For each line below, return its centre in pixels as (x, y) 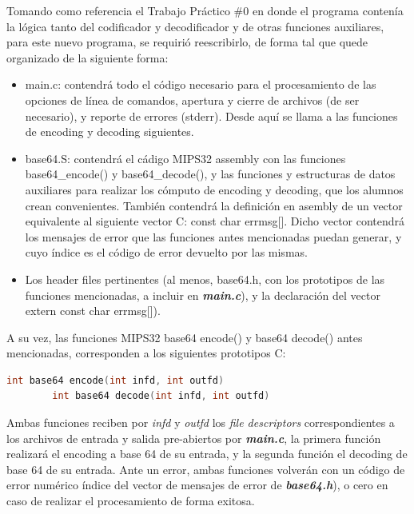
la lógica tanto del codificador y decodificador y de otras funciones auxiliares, (195, 26)
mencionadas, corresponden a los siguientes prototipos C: (146, 353)
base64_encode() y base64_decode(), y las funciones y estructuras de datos (210, 174)
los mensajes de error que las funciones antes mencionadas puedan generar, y (213, 236)
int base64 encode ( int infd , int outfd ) (115, 380)
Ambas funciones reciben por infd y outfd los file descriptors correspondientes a (201, 422)
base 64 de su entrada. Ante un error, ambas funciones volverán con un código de (206, 469)
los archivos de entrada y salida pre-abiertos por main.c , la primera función (194, 438)
